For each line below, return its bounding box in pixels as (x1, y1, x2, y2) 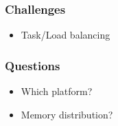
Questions (5, 56, 60, 74)
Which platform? (21, 84, 93, 98)
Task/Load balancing (21, 28, 110, 42)
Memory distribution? (21, 107, 113, 121)
